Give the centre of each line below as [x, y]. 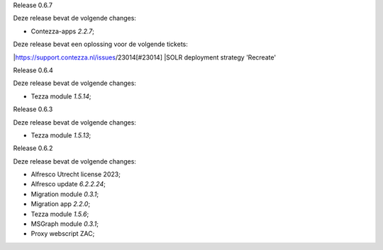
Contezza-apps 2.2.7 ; [63, 31]
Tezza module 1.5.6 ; [60, 214]
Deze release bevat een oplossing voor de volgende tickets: [100, 44]
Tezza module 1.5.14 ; [61, 96]
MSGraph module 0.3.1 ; [65, 224]
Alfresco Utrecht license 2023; [76, 174]
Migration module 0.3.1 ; [65, 194]
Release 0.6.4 [33, 70]
